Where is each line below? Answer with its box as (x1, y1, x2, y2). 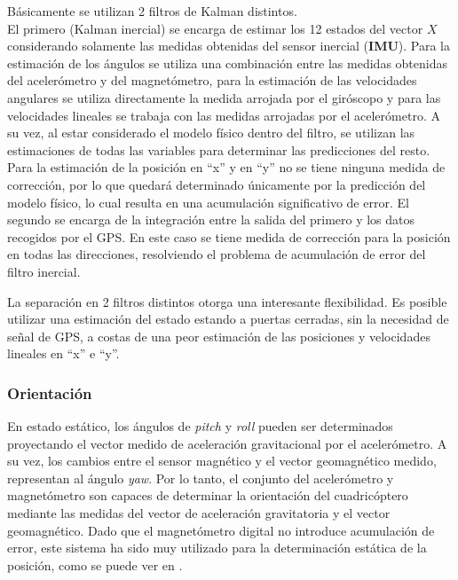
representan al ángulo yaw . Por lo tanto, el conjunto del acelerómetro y (7, 468, 394, 487)
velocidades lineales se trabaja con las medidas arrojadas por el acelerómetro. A (7, 106, 440, 124)
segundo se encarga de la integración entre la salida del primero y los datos (7, 210, 415, 229)
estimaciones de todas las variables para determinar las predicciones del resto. (7, 140, 430, 159)
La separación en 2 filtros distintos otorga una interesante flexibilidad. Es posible (7, 292, 447, 310)
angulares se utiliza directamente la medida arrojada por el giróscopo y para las (7, 88, 441, 106)
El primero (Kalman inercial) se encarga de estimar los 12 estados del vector (7, 19, 423, 37)
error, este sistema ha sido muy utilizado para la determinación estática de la (7, 538, 427, 557)
